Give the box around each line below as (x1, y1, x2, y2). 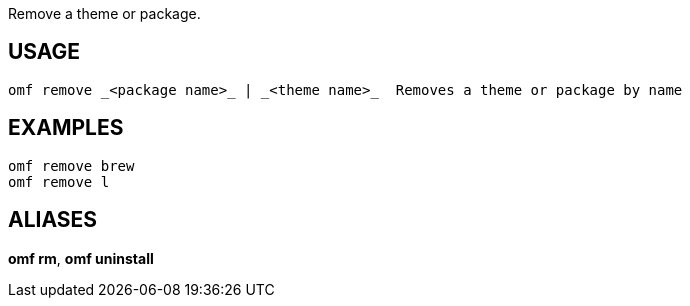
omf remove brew (8, 157, 135, 174)
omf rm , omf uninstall (8, 249, 154, 267)
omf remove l (8, 173, 110, 190)
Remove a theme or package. (8, 5, 201, 22)
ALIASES (8, 207, 98, 233)
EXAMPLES (8, 115, 124, 141)
